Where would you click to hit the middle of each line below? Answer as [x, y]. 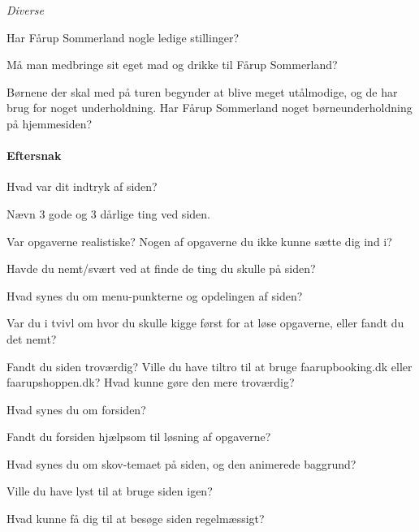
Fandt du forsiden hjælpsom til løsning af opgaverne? [139, 437]
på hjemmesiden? [50, 123]
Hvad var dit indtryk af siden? [82, 186]
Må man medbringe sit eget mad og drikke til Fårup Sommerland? [172, 65]
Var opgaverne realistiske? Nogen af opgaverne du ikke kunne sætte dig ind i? [199, 241]
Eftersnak [34, 156]
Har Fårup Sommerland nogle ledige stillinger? [123, 37]
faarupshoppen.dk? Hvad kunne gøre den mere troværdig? [151, 382]
